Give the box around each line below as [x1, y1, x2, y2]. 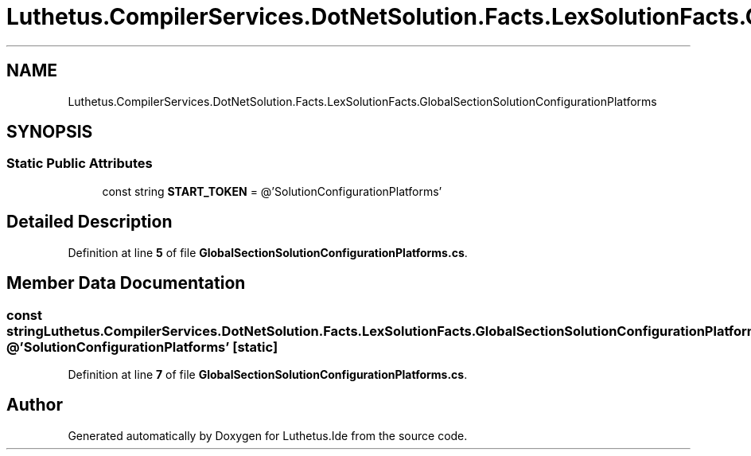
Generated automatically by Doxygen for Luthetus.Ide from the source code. [68, 428, 468, 442]
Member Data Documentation [6, 273, 246, 294]
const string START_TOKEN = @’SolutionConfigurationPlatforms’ [102, 184, 442, 198]
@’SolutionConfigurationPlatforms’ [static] [6, 338, 278, 355]
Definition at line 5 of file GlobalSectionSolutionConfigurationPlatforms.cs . [68, 245, 468, 259]
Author [6, 395, 63, 415]
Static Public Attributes [6, 155, 153, 172]
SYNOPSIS [6, 122, 93, 142]
